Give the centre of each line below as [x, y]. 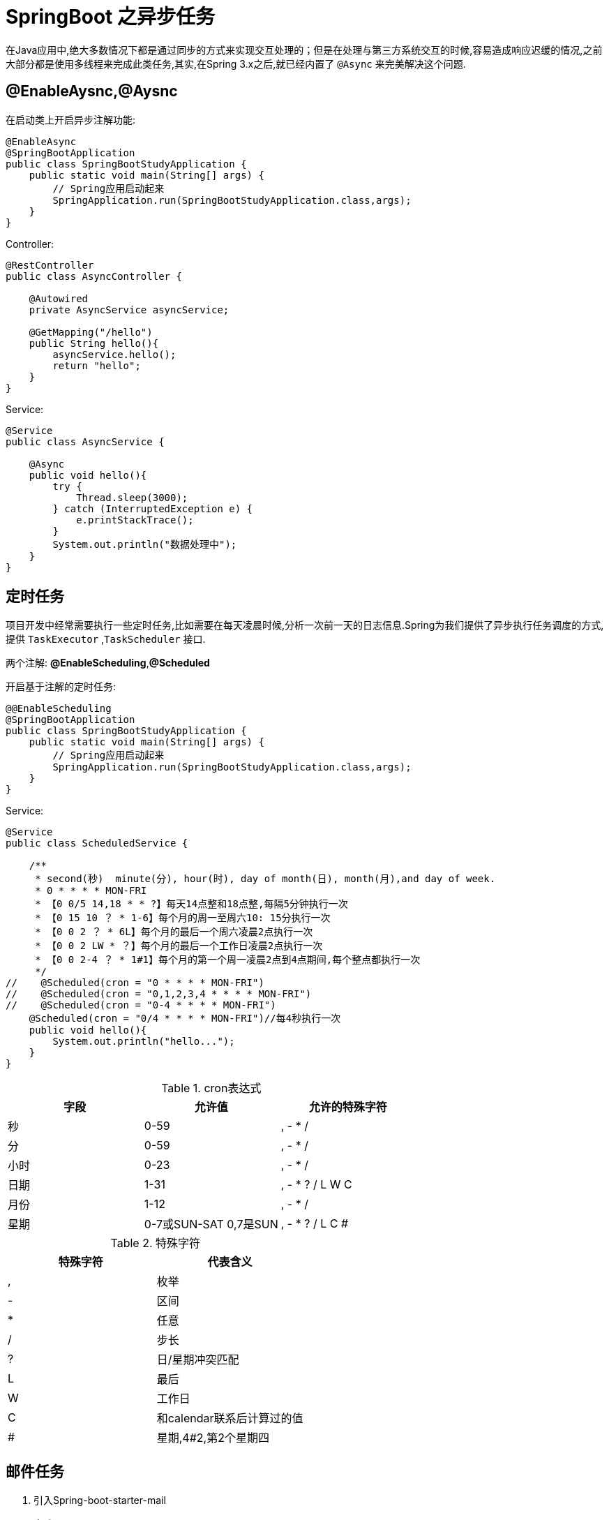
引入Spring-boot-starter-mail [100, 1500]
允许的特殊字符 [348, 1107]
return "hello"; [97, 365]
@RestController [50, 265]
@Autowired [59, 298]
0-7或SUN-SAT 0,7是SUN [211, 1224]
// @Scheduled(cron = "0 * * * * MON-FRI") [135, 983]
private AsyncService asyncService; [129, 310]
